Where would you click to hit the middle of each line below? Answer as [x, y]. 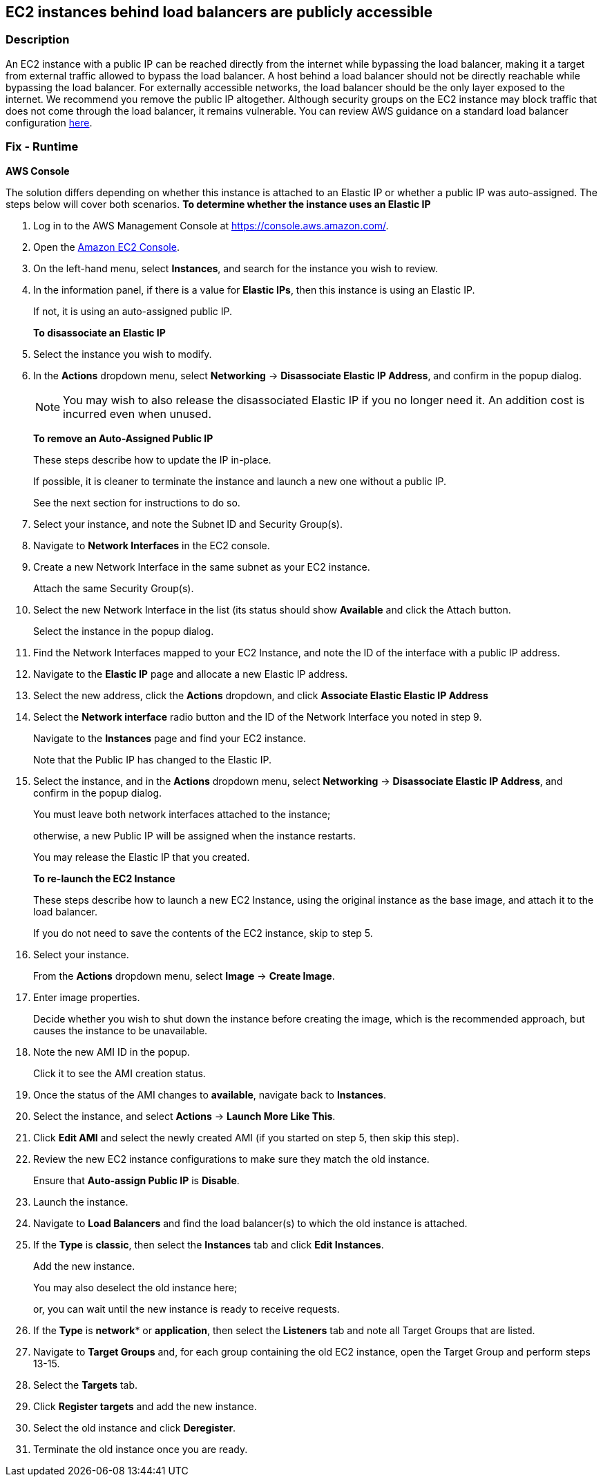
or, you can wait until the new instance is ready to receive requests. [186, 1309]
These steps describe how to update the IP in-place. [152, 459]
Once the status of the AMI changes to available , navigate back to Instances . [210, 1094]
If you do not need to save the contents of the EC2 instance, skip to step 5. [203, 933]
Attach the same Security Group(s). [114, 588]
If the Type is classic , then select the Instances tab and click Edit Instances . [209, 1244]
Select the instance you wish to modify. [123, 354]
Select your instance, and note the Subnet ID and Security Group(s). [188, 524]
